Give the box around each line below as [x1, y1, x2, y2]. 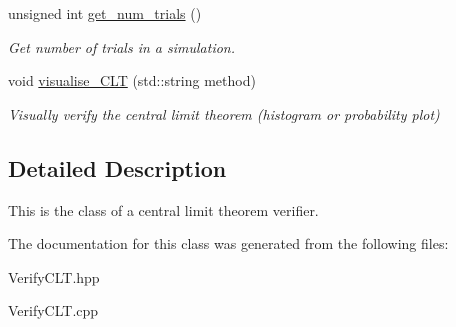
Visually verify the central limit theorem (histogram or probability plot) [8, 103, 440, 124]
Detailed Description [8, 152, 227, 183]
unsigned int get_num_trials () [8, 3, 202, 23]
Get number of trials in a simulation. [8, 36, 235, 57]
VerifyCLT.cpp [8, 300, 99, 321]
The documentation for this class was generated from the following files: [8, 233, 449, 254]
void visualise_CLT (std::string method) [8, 70, 256, 91]
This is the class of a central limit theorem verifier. [8, 199, 319, 220]
